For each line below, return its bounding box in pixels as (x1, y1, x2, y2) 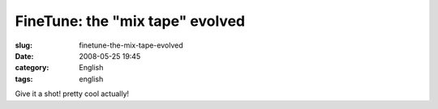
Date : (15, 51, 34, 61)
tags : (15, 73, 33, 84)
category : (15, 63, 49, 73)
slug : (15, 40, 32, 50)
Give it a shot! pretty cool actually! (15, 89, 130, 99)
